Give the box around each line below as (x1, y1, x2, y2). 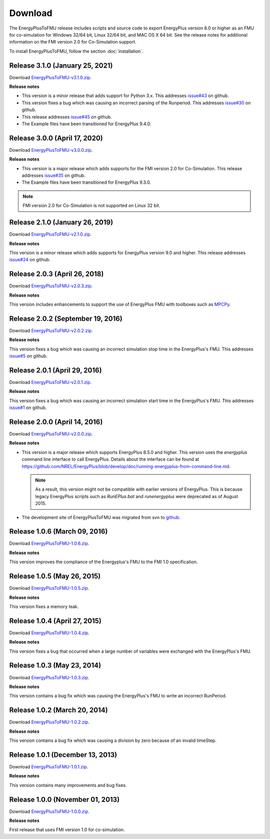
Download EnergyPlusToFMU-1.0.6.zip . (9, 541, 89, 547)
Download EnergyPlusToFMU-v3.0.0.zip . (9, 147, 93, 153)
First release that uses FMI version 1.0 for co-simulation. (9, 826, 125, 833)
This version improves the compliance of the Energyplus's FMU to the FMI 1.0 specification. (9, 559, 198, 565)
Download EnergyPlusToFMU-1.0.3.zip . (9, 674, 89, 680)
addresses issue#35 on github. (21, 173, 86, 179)
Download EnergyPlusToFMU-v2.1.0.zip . (9, 231, 92, 237)
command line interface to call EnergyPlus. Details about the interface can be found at (21, 456, 199, 463)
